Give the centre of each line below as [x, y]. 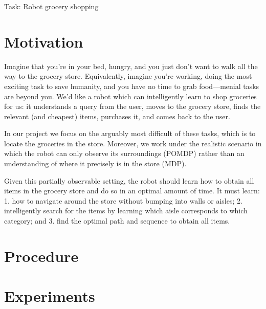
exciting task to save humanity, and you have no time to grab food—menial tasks [132, 86]
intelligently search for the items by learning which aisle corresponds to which [126, 211]
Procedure [41, 256]
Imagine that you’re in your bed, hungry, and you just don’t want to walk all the [131, 66]
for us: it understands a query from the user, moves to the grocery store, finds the [132, 106]
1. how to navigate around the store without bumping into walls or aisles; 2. [123, 200]
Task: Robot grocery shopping [51, 6]
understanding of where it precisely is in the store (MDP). [95, 163]
